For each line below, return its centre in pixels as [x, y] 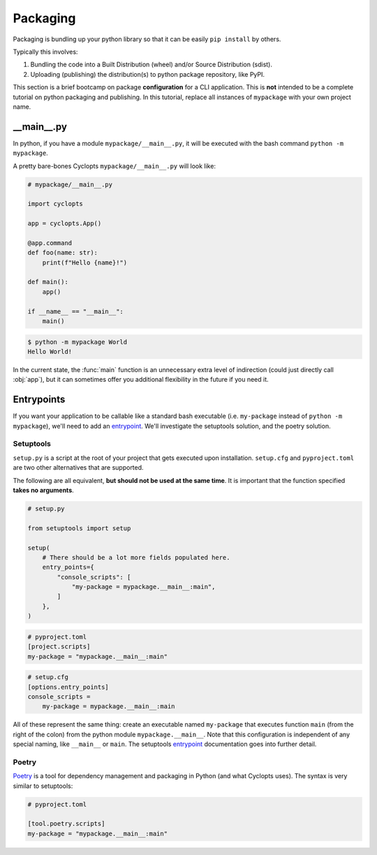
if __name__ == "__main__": [75, 311]
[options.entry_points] [68, 687]
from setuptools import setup [79, 528]
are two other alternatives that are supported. [78, 468]
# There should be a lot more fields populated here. [136, 557]
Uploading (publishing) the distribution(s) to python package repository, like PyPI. [148, 74]
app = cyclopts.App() [65, 224]
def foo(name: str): [62, 253]
